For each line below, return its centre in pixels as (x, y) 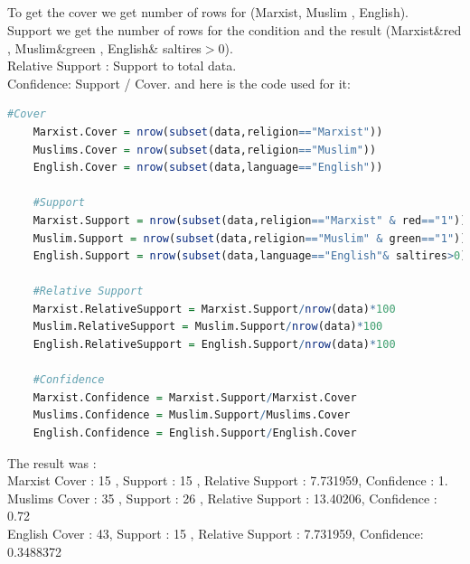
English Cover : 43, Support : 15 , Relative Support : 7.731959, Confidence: (216, 534)
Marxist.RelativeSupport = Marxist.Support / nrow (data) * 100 (214, 309)
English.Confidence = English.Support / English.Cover (195, 433)
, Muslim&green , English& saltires (104, 47)
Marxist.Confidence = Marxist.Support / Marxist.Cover (195, 397)
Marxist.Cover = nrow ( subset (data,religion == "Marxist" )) (208, 132)
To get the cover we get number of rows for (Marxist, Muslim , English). (208, 12)
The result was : (52, 462)
